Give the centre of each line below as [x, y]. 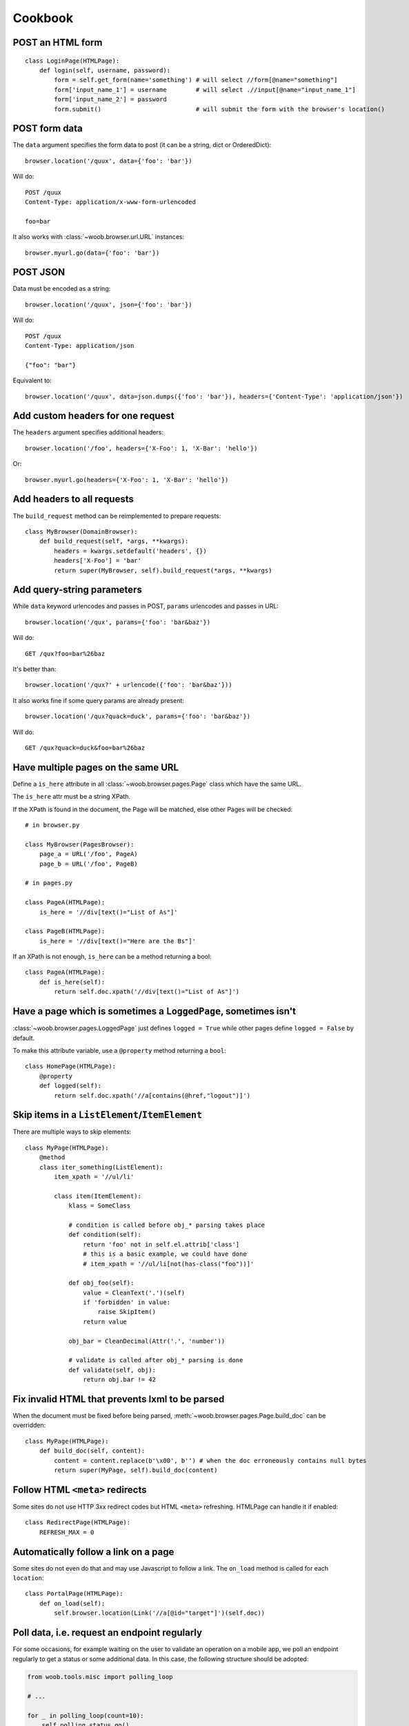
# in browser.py [52, 825]
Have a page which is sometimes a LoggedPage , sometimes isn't [154, 1011]
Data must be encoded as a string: [62, 289]
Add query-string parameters [78, 590]
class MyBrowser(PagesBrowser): [80, 844]
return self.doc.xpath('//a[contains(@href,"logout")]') [152, 1095]
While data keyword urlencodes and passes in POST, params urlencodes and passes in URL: [146, 606]
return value [105, 1321]
